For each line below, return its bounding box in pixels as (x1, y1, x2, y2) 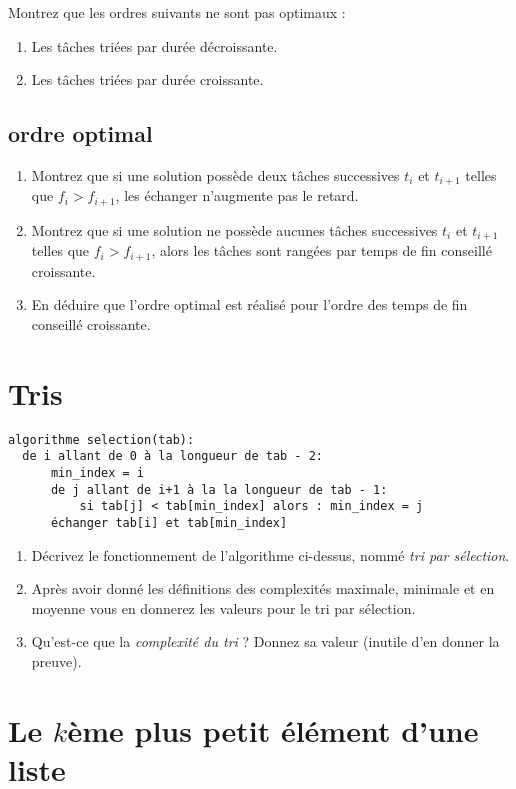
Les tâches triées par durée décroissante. (31, 35, 278, 56)
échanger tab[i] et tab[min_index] (50, 515, 288, 530)
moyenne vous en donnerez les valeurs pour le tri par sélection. (31, 597, 416, 618)
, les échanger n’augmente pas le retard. (115, 185, 359, 206)
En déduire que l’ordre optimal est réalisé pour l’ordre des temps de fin (31, 294, 468, 315)
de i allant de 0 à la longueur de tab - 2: (22, 449, 323, 464)
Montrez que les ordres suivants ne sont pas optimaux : (8, 2, 346, 22)
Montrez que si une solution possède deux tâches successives (31, 164, 400, 185)
